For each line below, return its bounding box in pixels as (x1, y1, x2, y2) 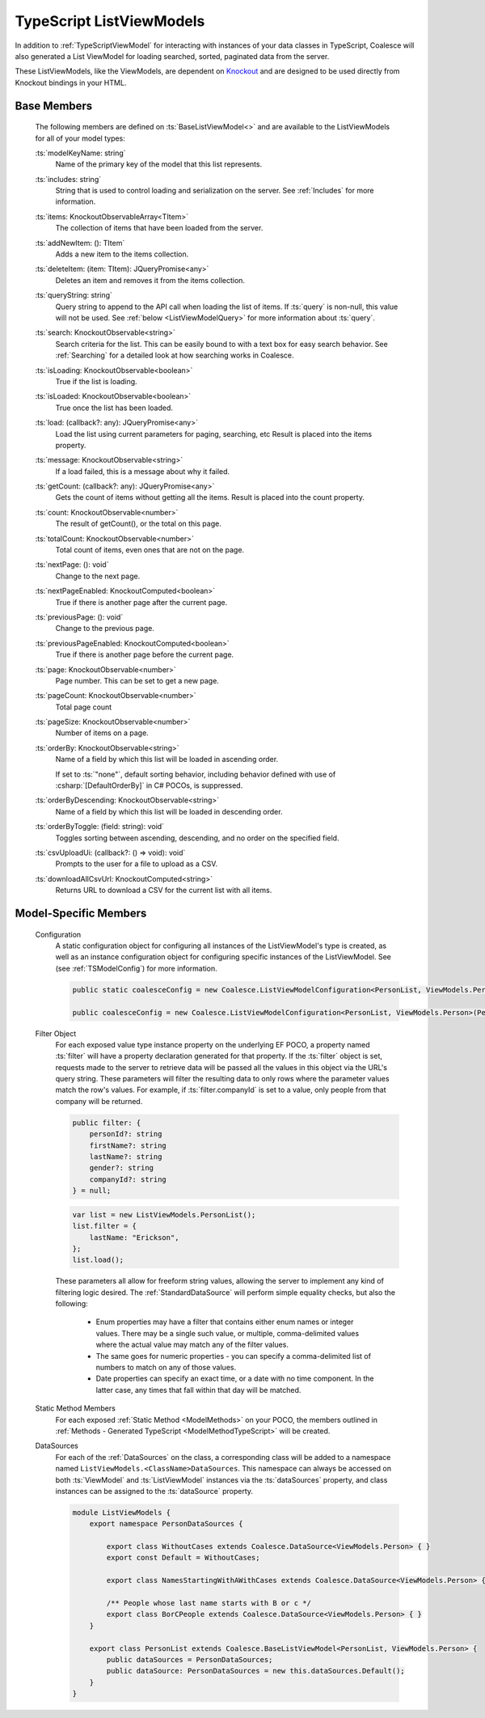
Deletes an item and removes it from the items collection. (55, 275, 246, 285)
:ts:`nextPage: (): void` (35, 560, 109, 569)
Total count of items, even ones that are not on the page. (55, 545, 245, 555)
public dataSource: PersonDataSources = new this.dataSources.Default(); (106, 1666, 406, 1676)
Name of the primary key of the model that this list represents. (55, 159, 263, 169)
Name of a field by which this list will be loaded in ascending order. (55, 755, 279, 764)
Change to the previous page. (55, 624, 155, 633)
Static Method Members (35, 1403, 116, 1413)
